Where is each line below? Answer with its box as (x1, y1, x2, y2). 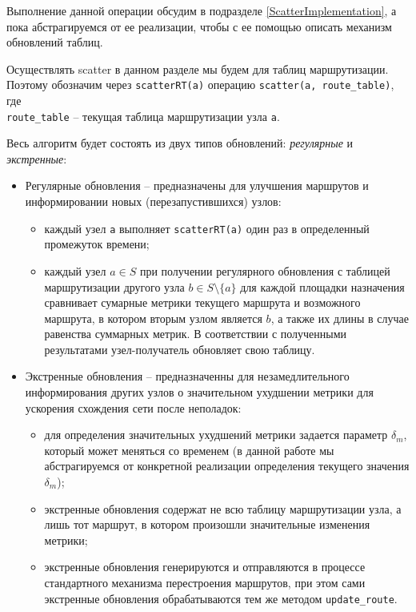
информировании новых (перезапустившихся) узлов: (25, 193, 282, 210)
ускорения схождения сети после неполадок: (25, 399, 242, 416)
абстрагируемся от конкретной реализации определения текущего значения (44, 457, 410, 474)
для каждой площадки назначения (240, 278, 405, 295)
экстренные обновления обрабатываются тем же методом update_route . (44, 590, 398, 606)
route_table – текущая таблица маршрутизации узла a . (6, 107, 280, 124)
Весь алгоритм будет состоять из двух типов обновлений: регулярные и (6, 135, 354, 151)
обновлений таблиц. (6, 34, 103, 50)
